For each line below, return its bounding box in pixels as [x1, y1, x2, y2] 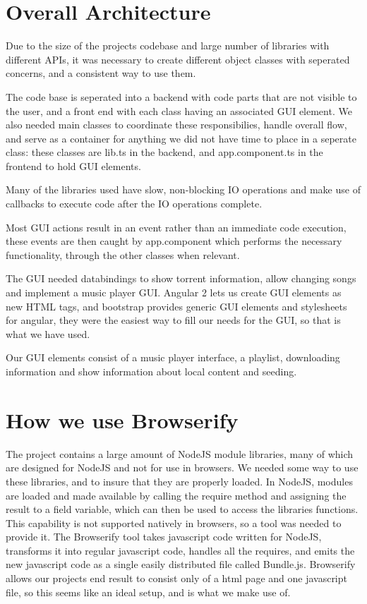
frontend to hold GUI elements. [6, 158, 141, 173]
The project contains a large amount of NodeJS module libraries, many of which [6, 446, 354, 461]
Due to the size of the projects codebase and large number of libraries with [6, 38, 330, 53]
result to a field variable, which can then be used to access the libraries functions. [6, 502, 359, 517]
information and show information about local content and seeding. [6, 364, 297, 378]
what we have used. [6, 326, 90, 341]
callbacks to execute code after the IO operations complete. [6, 196, 263, 211]
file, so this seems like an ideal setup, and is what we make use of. [6, 584, 291, 599]
